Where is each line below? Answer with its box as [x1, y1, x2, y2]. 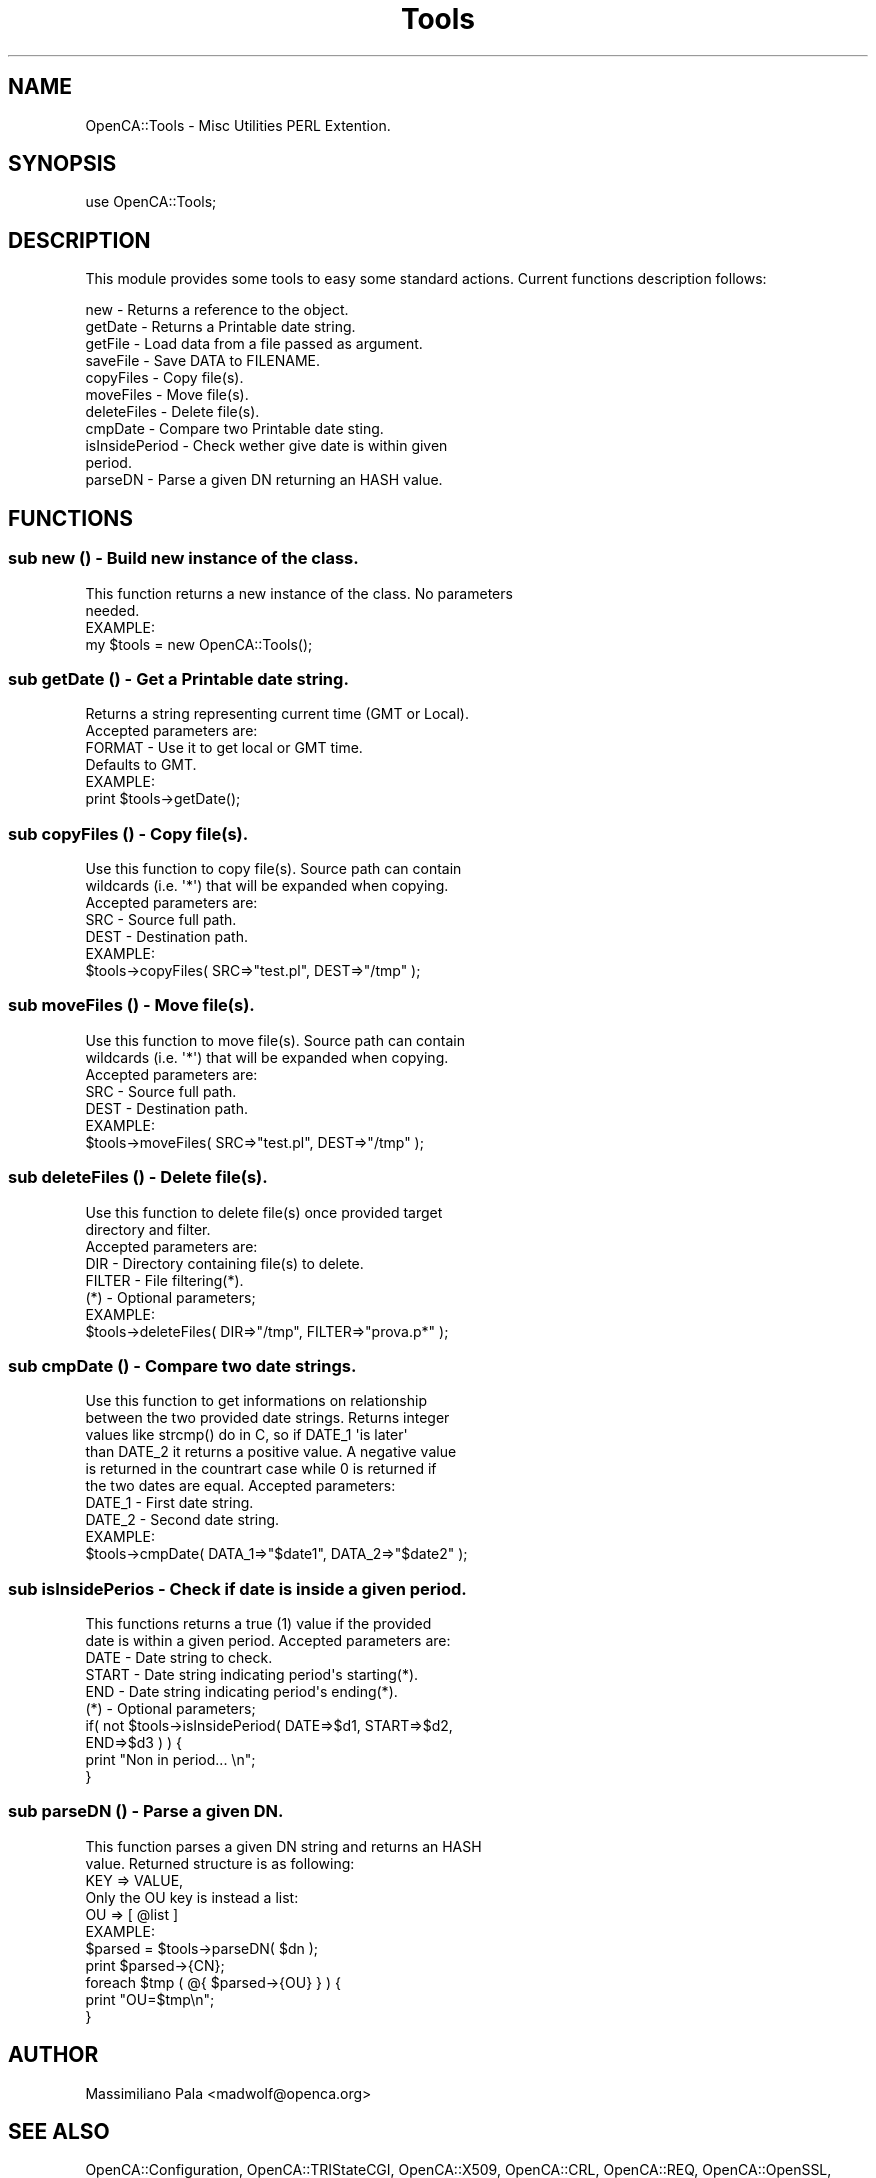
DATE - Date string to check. [85, 1649, 273, 1666]
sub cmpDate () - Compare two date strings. [8, 1355, 357, 1376]
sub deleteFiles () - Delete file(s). [8, 1167, 268, 1188]
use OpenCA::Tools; [85, 193, 217, 211]
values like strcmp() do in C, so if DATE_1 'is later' [85, 1426, 408, 1444]
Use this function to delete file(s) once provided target [85, 1203, 443, 1221]
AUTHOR [8, 2042, 99, 2068]
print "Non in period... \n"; [85, 1751, 256, 1768]
